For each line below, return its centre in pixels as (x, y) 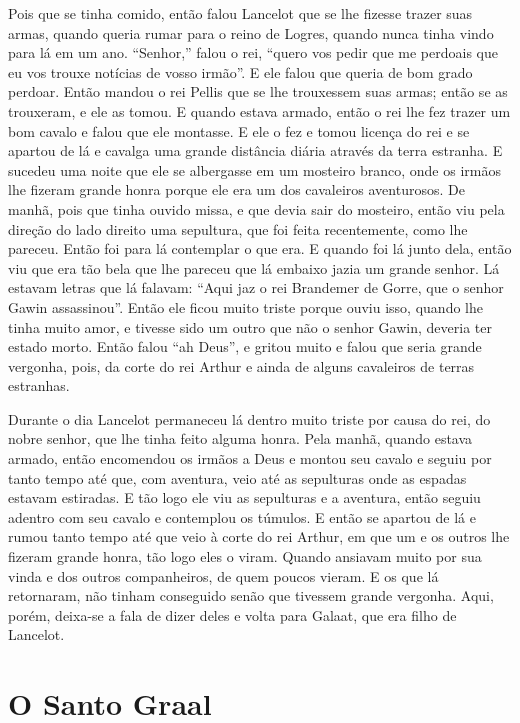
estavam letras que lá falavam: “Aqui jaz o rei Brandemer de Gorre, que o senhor (256, 287)
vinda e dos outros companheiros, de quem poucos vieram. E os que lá (223, 575)
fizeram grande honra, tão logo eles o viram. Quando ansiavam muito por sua (245, 556)
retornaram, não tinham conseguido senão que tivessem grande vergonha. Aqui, (251, 595)
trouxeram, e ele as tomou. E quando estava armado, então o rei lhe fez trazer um (259, 110)
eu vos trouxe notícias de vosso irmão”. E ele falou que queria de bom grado (240, 71)
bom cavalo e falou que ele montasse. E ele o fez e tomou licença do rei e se (239, 130)
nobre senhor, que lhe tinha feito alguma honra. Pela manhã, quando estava (240, 438)
